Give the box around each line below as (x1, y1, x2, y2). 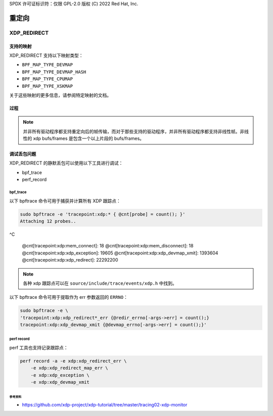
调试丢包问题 (9, 151, 36, 157)
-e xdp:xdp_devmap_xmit (30, 379, 89, 385)
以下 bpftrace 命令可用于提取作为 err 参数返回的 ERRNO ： (9, 294, 128, 300)
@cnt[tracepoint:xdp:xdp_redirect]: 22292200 (22, 257, 118, 263)
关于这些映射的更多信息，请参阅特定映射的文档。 (9, 92, 111, 98)
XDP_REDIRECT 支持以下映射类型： (9, 52, 83, 58)
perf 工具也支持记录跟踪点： (9, 345, 68, 351)
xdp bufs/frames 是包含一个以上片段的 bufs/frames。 (33, 135, 144, 141)
